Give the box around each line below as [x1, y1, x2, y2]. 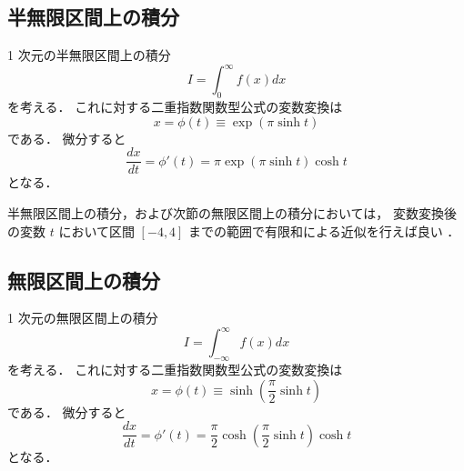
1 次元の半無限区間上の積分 [7, 45, 171, 65]
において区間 [58, 221, 135, 240]
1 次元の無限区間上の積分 [7, 308, 158, 327]
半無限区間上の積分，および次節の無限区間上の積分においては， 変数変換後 [7, 203, 457, 222]
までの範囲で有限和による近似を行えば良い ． [188, 221, 460, 240]
